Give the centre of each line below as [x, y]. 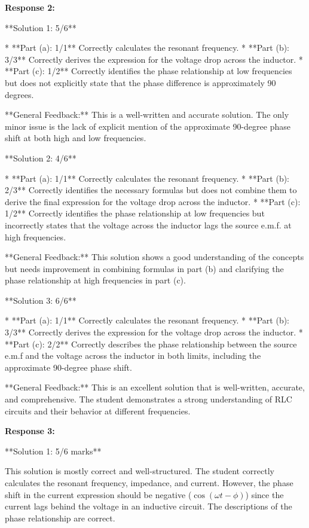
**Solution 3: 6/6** [41, 300]
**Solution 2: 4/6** [41, 158]
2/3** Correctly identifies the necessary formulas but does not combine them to [151, 190]
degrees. [19, 94]
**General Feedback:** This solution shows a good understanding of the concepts [154, 257]
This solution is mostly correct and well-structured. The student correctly [140, 471]
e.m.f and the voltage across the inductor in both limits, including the [133, 355]
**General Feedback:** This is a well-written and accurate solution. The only [147, 115]
